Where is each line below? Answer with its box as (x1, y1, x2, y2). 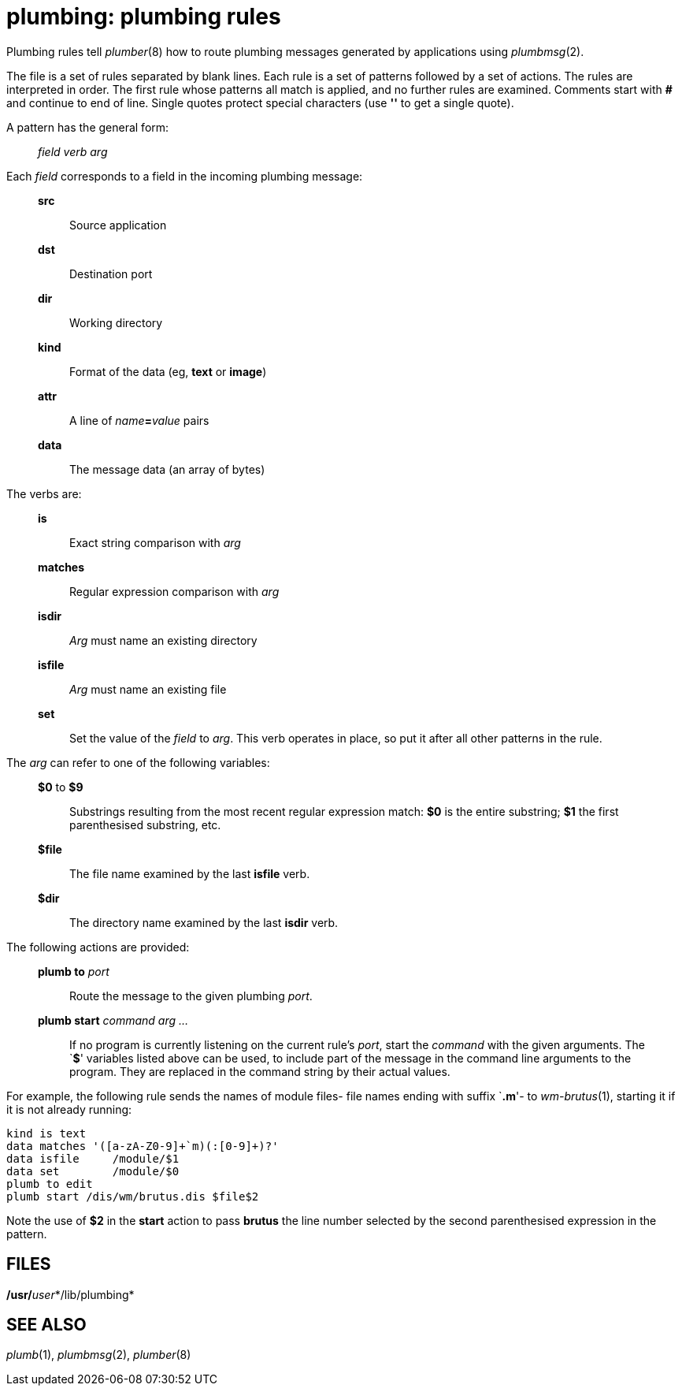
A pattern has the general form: (6, 120, 169, 134)
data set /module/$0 (6, 1164, 180, 1178)
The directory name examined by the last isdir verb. (69, 915, 339, 929)
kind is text (6, 1126, 87, 1140)
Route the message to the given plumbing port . (69, 988, 313, 1003)
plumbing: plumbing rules (6, 3, 281, 30)
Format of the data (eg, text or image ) (69, 364, 267, 378)
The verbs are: (6, 486, 82, 501)
